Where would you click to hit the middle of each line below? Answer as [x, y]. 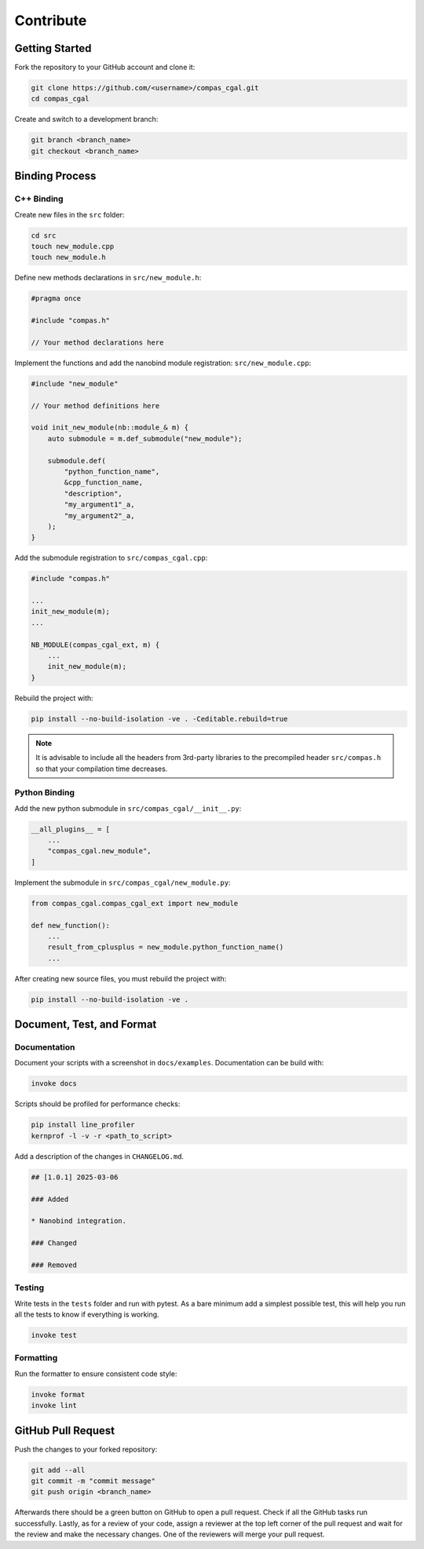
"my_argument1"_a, [99, 505]
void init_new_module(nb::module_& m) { [110, 427]
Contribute [51, 20]
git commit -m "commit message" [93, 1481]
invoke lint [54, 1406]
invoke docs [54, 1084]
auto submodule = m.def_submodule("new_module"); [145, 438]
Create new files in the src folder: [69, 214]
